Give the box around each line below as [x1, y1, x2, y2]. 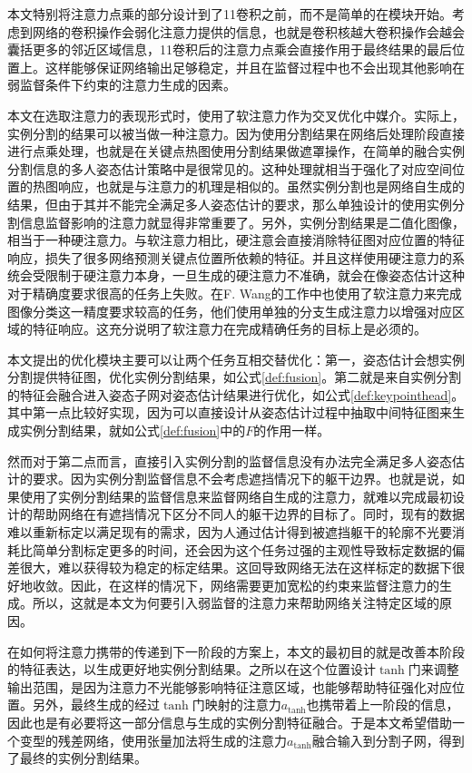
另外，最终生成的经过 [32, 695, 160, 714]
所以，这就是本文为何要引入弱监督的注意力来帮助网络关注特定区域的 [32, 593, 439, 612]
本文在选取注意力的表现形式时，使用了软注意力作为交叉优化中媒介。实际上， [7, 105, 465, 124]
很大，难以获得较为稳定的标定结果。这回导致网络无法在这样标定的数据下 [19, 558, 452, 577]
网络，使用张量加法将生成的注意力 [83, 730, 287, 749]
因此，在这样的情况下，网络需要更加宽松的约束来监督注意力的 [70, 575, 439, 594]
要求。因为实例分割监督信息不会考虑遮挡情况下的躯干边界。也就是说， [32, 469, 452, 488]
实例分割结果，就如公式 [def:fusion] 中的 [19, 421, 246, 440]
